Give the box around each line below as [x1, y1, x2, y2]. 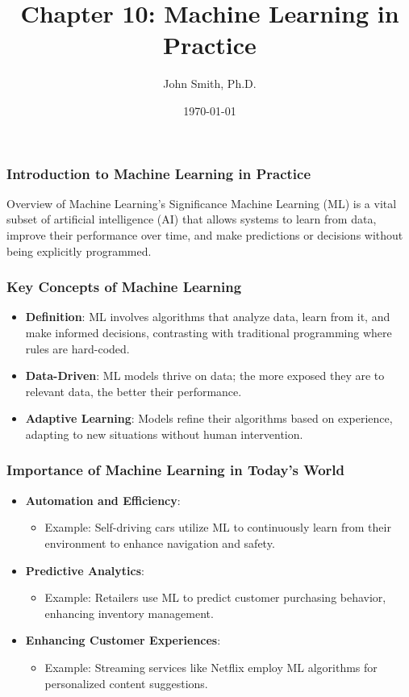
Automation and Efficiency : [25, 491, 181, 508]
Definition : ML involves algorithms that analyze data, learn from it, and [25, 308, 390, 325]
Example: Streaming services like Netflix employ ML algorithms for [44, 658, 378, 675]
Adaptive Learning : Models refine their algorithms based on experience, [25, 410, 393, 427]
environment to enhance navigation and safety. [44, 534, 275, 551]
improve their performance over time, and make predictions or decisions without [6, 226, 403, 243]
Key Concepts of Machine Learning [6, 277, 242, 297]
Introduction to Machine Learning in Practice [6, 163, 311, 183]
